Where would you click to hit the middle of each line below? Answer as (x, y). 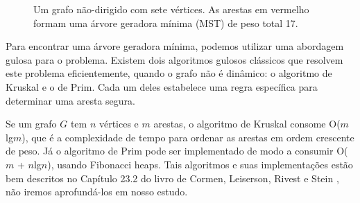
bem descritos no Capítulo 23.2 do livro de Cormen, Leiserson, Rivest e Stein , (172, 178)
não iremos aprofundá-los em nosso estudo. (97, 192)
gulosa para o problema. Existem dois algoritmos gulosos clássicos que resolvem (174, 59)
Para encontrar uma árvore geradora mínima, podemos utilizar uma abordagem (175, 46)
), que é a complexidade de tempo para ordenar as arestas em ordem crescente (188, 137)
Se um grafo (31, 124)
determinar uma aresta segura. (70, 100)
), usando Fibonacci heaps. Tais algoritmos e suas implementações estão (200, 164)
